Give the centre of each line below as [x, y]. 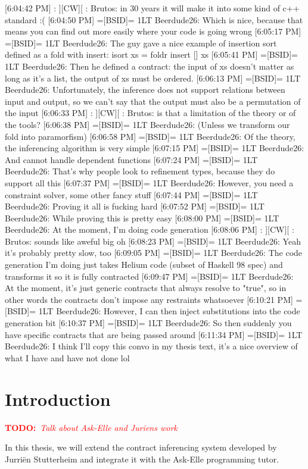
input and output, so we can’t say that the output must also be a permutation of [153, 101]
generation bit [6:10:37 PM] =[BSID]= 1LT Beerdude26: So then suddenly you [148, 323]
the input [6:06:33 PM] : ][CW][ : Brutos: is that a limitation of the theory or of [150, 113]
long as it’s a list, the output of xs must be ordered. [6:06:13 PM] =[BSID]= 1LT [153, 78]
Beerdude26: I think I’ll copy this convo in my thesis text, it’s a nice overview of [151, 346]
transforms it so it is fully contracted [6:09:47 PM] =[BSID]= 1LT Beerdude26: [149, 276]
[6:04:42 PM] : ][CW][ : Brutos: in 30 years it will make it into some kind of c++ [152, 8]
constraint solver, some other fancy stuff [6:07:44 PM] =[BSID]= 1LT [131, 194]
